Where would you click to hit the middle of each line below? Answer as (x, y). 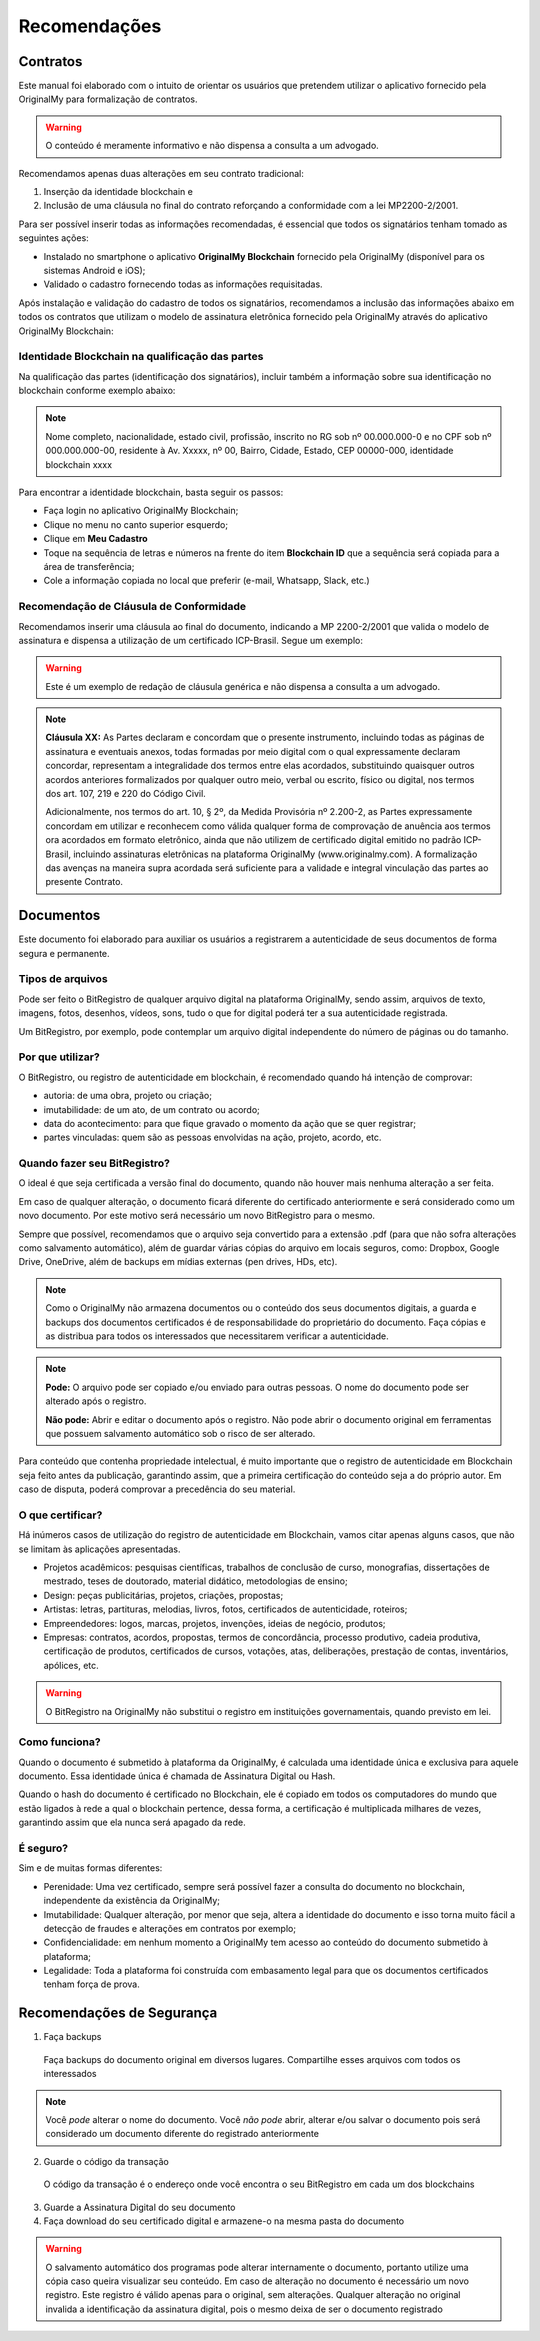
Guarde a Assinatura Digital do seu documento (139, 2207)
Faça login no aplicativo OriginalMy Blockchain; (141, 511)
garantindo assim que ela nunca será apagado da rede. (132, 1822)
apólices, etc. (71, 1665)
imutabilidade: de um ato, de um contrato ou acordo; (151, 1109)
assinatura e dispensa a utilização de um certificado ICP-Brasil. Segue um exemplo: (191, 640)
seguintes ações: (53, 238)
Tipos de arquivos (63, 979)
